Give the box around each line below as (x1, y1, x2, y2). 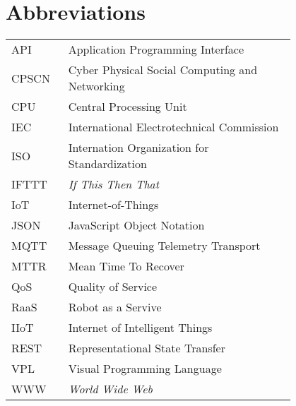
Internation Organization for (68, 139, 209, 156)
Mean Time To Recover (68, 258, 184, 275)
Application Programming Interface (68, 41, 244, 58)
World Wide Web (68, 381, 153, 398)
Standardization (68, 155, 147, 172)
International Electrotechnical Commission (68, 119, 279, 136)
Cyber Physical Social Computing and (68, 61, 258, 78)
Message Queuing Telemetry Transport (68, 237, 261, 254)
